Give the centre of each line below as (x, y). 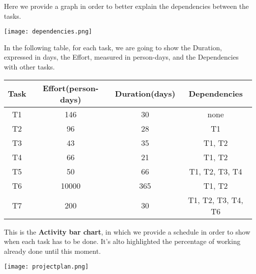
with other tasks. (30, 67)
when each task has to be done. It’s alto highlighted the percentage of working (122, 241)
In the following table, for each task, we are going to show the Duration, (113, 47)
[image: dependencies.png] (48, 32)
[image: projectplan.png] (46, 267)
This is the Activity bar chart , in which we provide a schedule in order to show (127, 231)
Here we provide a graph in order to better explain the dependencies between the (127, 6)
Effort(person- (71, 88)
